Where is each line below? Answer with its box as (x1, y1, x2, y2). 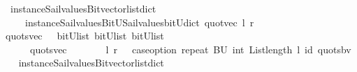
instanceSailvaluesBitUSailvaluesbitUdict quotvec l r (24, 15, 254, 29)
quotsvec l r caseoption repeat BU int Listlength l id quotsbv (29, 42, 351, 56)
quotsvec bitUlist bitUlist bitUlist (5, 28, 164, 43)
